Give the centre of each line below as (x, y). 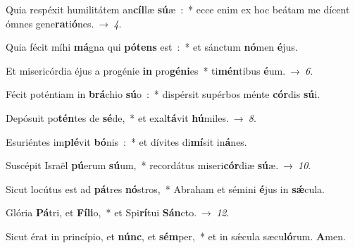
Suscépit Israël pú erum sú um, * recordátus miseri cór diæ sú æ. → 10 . (158, 165)
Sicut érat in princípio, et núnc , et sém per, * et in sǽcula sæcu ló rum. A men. (176, 236)
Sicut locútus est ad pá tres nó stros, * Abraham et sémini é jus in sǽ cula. (166, 188)
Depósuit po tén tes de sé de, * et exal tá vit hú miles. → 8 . (131, 117)
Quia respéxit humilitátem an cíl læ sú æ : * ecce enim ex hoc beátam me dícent (178, 9)
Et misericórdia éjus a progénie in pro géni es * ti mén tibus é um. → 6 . (160, 70)
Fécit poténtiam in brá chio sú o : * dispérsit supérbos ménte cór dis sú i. (163, 94)
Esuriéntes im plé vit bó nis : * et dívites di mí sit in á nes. (126, 141)
